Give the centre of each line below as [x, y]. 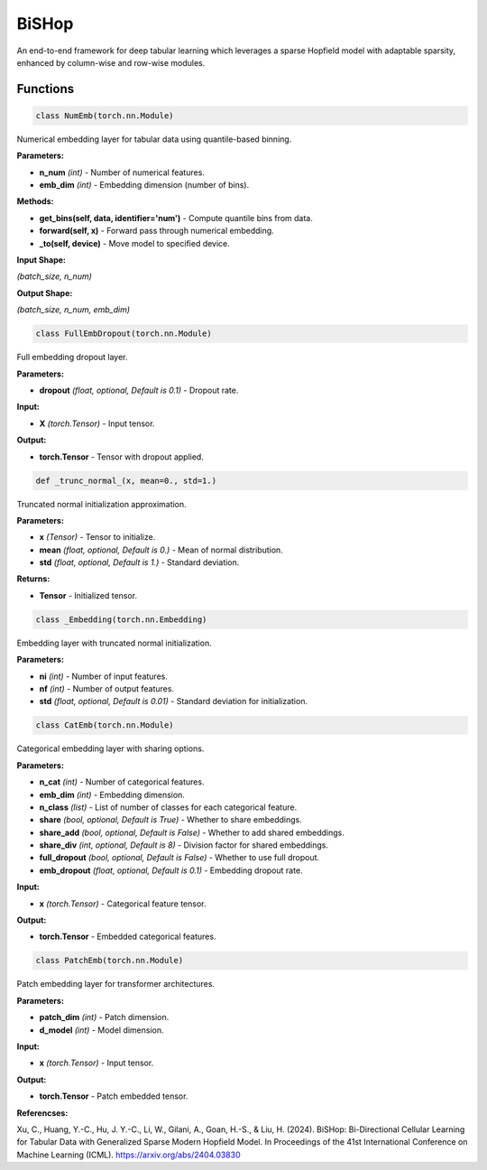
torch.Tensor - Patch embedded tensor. [114, 1096]
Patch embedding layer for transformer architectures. [116, 984]
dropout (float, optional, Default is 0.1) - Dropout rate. [139, 390]
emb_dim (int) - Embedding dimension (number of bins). [144, 185]
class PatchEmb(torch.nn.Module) [110, 961]
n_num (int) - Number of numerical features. [122, 172]
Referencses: [42, 1113]
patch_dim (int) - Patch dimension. [104, 1017]
